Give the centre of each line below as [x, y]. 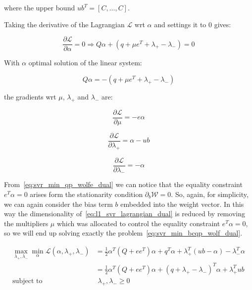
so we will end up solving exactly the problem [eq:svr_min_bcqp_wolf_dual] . [123, 233]
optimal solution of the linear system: [85, 63]
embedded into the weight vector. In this [182, 204]
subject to [27, 281]
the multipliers [26, 223]
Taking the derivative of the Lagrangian [64, 24]
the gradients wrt [30, 96]
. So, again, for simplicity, [210, 194]
